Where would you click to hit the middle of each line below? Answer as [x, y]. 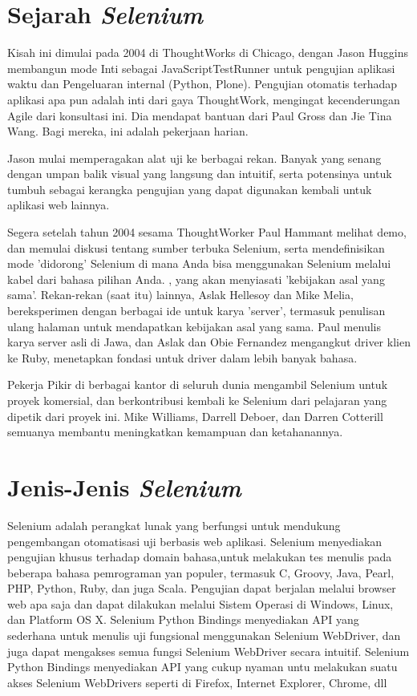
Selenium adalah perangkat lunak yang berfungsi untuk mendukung [174, 525]
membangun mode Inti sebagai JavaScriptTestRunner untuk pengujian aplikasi [201, 68]
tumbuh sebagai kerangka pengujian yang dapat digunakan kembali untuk [190, 189]
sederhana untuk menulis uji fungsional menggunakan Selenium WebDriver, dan [204, 635]
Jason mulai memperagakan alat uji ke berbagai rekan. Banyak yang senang [194, 158]
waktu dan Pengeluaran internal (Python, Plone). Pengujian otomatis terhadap [202, 84]
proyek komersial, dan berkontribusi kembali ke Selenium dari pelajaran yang [197, 400]
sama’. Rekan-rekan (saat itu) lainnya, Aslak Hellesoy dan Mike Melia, [180, 295]
